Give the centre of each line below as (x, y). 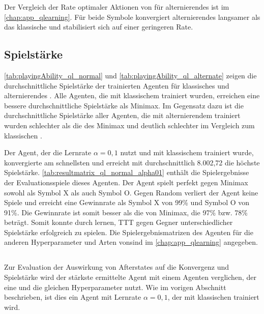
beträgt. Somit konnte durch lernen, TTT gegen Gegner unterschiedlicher (119, 222)
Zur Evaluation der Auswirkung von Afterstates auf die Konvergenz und (117, 267)
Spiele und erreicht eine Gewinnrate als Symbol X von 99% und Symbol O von (127, 202)
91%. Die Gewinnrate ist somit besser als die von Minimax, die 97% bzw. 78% (126, 212)
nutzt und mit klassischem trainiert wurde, (187, 152)
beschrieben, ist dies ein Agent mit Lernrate (73, 297)
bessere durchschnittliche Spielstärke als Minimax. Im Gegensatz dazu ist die (124, 105)
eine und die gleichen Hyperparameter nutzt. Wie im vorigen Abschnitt (115, 287)
